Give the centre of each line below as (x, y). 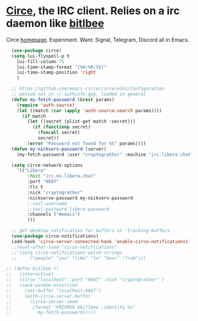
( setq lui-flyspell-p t (40, 56)
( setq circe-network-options (47, 165)
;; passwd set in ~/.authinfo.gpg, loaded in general (79, 94)
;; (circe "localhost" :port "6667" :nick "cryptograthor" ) (85, 280)
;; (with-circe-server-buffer (49, 296)
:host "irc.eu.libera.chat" (62, 176)
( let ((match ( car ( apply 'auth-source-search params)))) (89, 110)
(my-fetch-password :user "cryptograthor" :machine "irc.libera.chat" (105, 155)
